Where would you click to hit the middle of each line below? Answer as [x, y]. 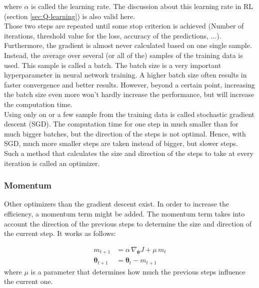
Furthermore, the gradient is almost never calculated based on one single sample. [128, 45]
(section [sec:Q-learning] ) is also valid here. [70, 16]
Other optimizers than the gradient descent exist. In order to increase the [117, 204]
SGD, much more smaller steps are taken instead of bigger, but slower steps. [121, 143]
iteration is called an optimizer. [52, 163]
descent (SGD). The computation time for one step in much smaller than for [121, 124]
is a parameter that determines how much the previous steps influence [138, 271]
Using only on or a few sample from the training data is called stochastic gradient [129, 114]
